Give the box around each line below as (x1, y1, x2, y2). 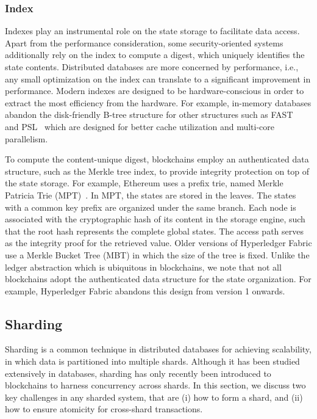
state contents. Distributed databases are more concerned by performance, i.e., (5, 60, 299, 73)
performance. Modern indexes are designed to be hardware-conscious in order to (5, 84, 304, 97)
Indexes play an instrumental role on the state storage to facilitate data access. (5, 24, 300, 37)
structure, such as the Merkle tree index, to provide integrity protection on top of (5, 164, 310, 177)
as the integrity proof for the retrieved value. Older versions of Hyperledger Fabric (5, 236, 312, 249)
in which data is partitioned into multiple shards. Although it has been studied (5, 355, 300, 368)
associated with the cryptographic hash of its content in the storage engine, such (5, 213, 305, 225)
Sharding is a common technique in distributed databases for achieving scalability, (5, 343, 312, 355)
